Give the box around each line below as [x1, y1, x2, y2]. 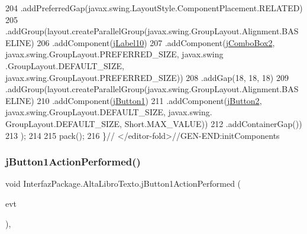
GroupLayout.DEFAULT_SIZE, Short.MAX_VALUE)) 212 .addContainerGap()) [5, 117, 302, 129]
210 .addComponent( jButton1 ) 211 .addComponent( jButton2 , [37, 94, 262, 106]
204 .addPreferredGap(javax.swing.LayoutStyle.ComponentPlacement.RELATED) [5, 2, 303, 14]
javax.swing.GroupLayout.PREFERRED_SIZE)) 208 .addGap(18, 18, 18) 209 [5, 71, 289, 83]
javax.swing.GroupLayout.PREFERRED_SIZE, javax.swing [5, 48, 224, 60]
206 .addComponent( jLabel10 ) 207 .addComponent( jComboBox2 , [37, 36, 275, 48]
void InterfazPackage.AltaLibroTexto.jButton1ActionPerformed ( [5, 177, 241, 190]
